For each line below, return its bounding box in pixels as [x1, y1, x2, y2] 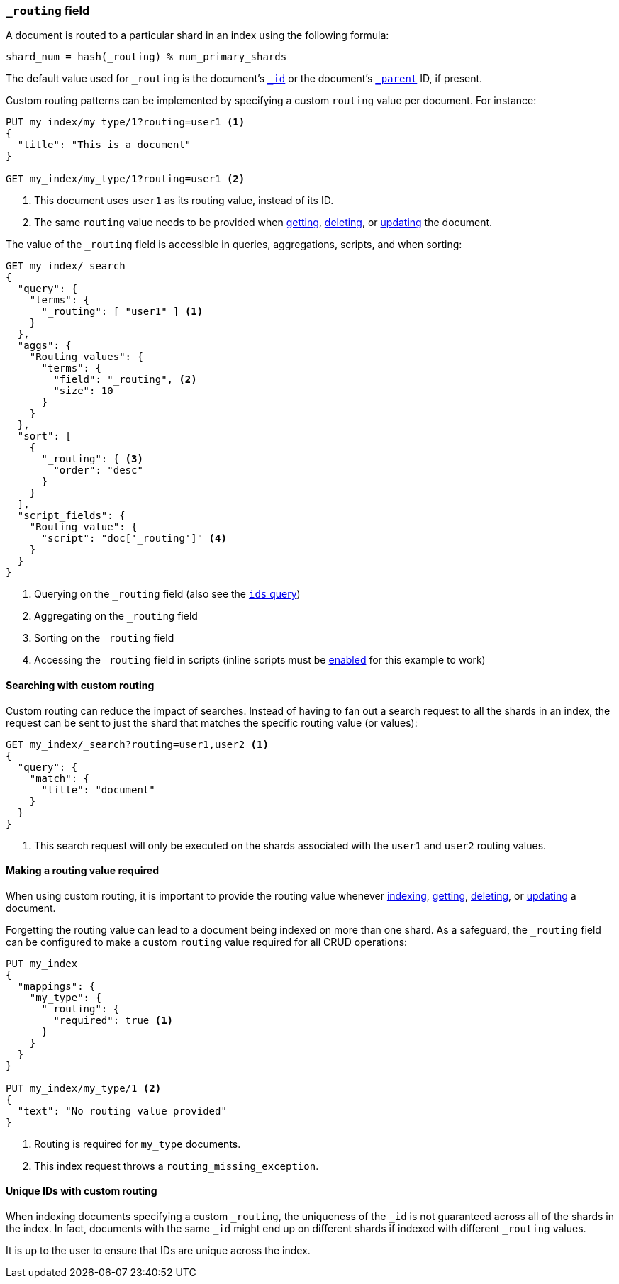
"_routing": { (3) [41, 453, 143, 465]
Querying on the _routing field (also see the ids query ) [34, 588, 301, 601]
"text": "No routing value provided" [17, 1105, 227, 1117]
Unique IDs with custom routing [6, 1185, 157, 1198]
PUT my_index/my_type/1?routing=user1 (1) [6, 116, 245, 128]
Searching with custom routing [6, 679, 155, 691]
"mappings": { [17, 980, 96, 992]
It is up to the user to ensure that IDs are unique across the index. [6, 1244, 311, 1257]
